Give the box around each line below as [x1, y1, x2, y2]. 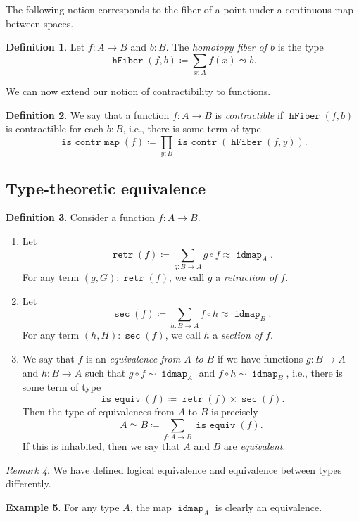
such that [84, 365, 126, 379]
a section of [213, 327, 263, 342]
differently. [6, 476, 51, 491]
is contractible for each [6, 121, 103, 136]
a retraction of [215, 269, 277, 284]
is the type [277, 39, 324, 54]
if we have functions [217, 351, 303, 366]
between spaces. [6, 15, 74, 30]
